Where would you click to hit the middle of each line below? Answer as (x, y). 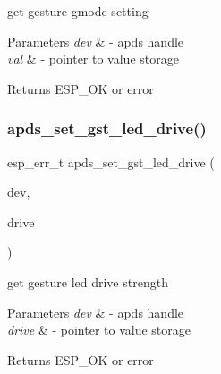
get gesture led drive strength (88, 281)
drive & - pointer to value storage (99, 330)
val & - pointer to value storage (93, 59)
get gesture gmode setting (78, 11)
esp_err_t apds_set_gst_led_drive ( (111, 161)
